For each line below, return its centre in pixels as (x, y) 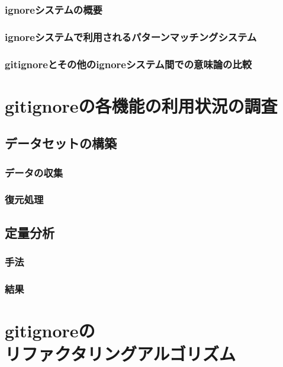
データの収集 (34, 172)
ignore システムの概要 (54, 9)
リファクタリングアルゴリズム (120, 354)
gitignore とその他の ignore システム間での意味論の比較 (128, 64)
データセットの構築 (61, 143)
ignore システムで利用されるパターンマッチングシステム (131, 36)
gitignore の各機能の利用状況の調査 (141, 105)
